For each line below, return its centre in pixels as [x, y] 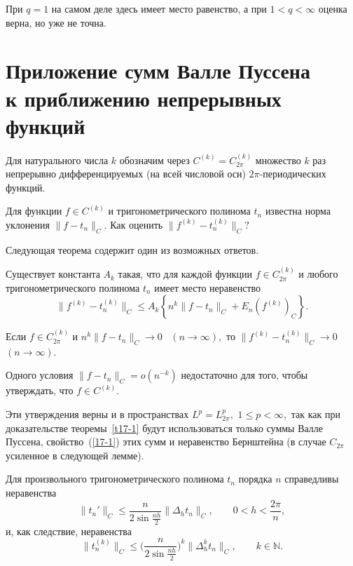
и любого [318, 274]
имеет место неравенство [208, 287]
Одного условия [40, 375]
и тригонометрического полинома [179, 211]
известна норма [298, 211]
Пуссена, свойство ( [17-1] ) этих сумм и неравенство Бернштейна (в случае [166, 442]
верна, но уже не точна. [56, 22]
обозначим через [154, 160]
